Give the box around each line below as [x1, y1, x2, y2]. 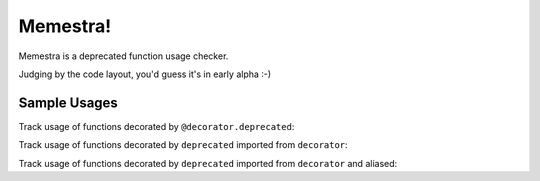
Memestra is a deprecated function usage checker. [18, 50, 229, 62]
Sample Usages [18, 94, 119, 111]
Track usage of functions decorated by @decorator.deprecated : [18, 120, 295, 132]
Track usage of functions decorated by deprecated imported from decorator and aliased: [18, 157, 398, 169]
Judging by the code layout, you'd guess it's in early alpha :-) [18, 68, 272, 80]
